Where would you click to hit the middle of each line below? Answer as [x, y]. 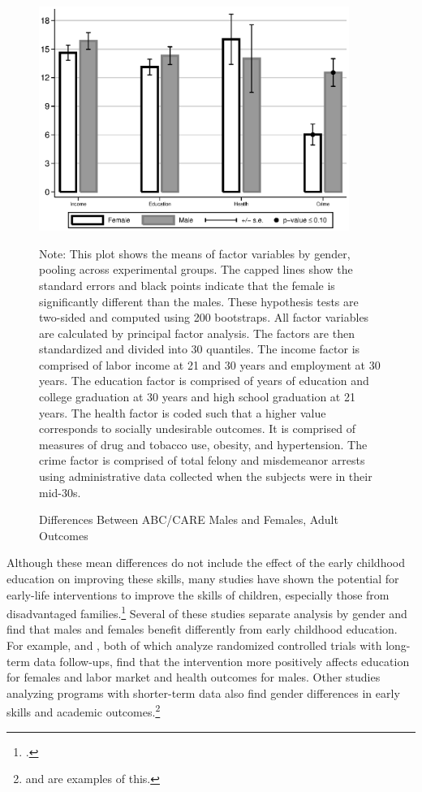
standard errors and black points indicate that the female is [187, 285]
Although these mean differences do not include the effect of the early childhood [206, 563]
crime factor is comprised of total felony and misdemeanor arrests [202, 460]
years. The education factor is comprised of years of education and [204, 381]
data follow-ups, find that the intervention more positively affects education [222, 661]
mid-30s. [60, 492]
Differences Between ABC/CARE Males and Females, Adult [189, 519]
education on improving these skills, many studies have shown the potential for [203, 578]
